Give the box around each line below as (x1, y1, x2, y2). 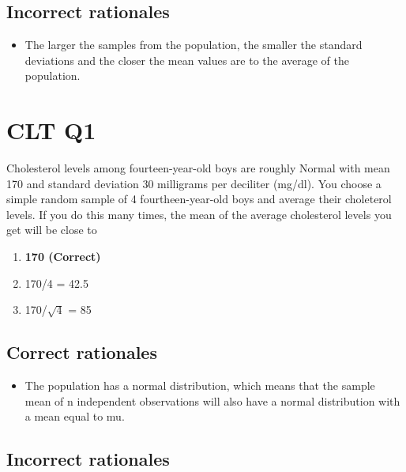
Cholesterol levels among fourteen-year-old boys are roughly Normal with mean (6, 160, 390, 176)
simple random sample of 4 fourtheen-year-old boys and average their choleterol (6, 191, 392, 207)
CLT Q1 (6, 114, 96, 146)
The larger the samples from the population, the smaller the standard (24, 36, 363, 53)
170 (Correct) (24, 248, 101, 265)
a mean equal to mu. (24, 408, 125, 425)
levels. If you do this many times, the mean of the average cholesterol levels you (6, 206, 392, 222)
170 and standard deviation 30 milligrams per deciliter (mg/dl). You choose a (6, 175, 382, 191)
